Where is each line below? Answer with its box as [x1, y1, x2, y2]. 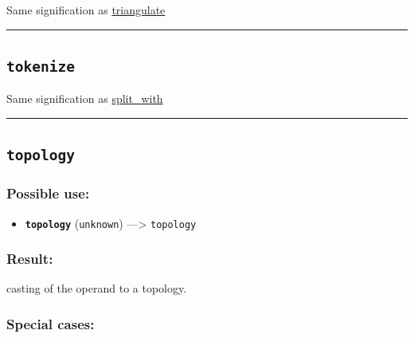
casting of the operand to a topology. [6, 280, 187, 297]
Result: [6, 249, 53, 269]
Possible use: [6, 183, 90, 203]
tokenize [6, 57, 75, 75]
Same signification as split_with [6, 90, 163, 107]
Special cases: [6, 313, 95, 333]
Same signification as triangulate [6, 2, 166, 18]
